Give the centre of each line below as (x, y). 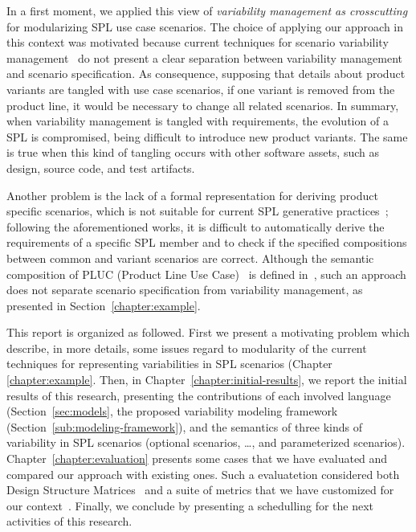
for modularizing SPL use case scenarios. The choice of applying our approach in (205, 26)
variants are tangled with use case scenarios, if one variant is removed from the (201, 89)
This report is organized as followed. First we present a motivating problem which (208, 332)
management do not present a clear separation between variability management (205, 57)
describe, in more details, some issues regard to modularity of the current (187, 348)
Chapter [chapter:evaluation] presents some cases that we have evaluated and (197, 458)
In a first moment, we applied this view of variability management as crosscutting (207, 10)
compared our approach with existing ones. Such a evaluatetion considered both (203, 474)
